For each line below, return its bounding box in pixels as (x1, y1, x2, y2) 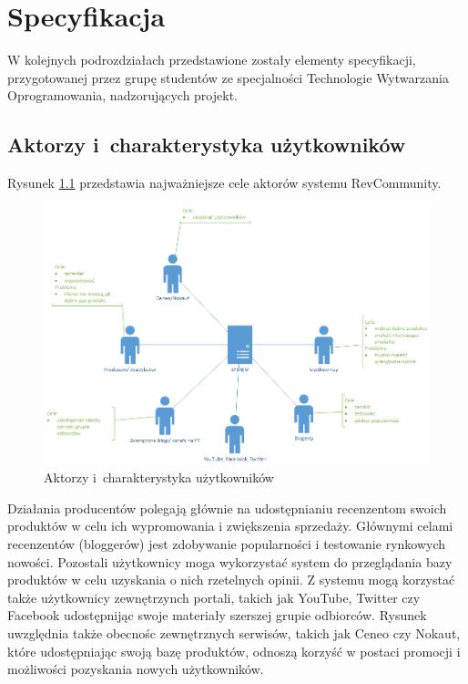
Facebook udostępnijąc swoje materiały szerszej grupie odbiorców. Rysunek (7, 606, 427, 625)
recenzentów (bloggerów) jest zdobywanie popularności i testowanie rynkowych (7, 534, 446, 553)
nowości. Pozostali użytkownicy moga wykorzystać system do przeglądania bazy (7, 552, 453, 571)
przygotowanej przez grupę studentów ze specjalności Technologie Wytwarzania (7, 67, 449, 87)
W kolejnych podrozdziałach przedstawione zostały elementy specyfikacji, (7, 50, 416, 69)
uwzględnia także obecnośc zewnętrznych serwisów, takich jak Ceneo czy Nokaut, (7, 623, 461, 642)
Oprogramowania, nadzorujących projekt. (7, 86, 238, 105)
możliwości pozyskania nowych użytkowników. (7, 659, 264, 679)
